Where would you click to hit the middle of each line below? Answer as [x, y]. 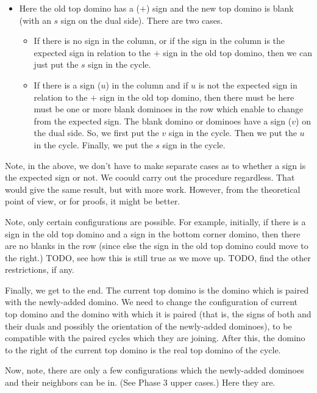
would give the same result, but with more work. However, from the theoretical [153, 189]
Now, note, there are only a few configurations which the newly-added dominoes [155, 370]
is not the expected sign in [248, 85]
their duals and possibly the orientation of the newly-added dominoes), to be [148, 326]
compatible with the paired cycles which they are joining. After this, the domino [155, 338]
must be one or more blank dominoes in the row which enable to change [169, 109]
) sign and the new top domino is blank [220, 8]
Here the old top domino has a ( [80, 8]
